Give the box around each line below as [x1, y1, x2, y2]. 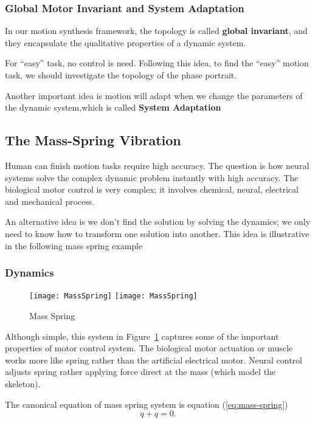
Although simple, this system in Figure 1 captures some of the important [5, 329, 279, 342]
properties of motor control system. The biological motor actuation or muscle [5, 342, 293, 354]
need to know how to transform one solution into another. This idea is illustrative [5, 227, 310, 239]
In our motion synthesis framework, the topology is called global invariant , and [5, 24, 308, 37]
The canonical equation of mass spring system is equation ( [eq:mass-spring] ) [5, 397, 288, 410]
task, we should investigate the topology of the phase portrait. [5, 69, 237, 81]
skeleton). [5, 377, 41, 390]
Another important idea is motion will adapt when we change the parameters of [5, 89, 303, 101]
